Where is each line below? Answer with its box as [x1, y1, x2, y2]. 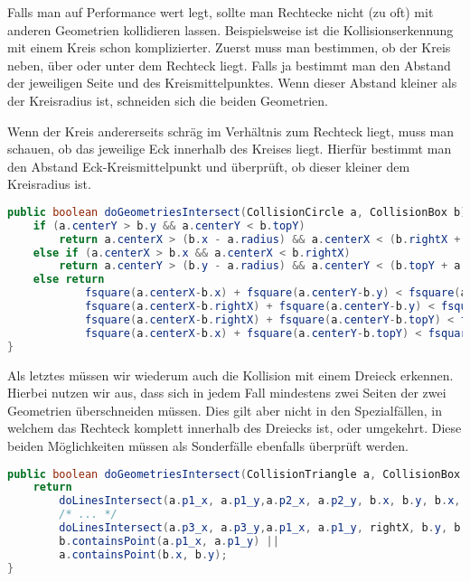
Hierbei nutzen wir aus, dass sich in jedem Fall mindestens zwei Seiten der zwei [7, 383, 446, 402]
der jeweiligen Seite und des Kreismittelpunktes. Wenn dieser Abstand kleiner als [7, 73, 457, 92]
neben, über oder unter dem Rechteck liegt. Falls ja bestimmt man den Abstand [7, 55, 451, 74]
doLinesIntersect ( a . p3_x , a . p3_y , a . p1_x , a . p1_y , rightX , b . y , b [59, 521, 461, 535]
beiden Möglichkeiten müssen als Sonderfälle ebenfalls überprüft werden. [7, 436, 409, 454]
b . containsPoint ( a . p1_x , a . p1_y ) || [59, 534, 279, 548]
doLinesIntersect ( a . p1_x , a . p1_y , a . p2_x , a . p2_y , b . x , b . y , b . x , [59, 494, 461, 508]
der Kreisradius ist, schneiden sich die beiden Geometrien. [7, 90, 328, 109]
